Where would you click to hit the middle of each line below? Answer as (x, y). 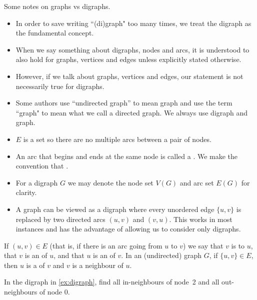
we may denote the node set (110, 182)
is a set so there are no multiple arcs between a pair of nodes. (117, 139)
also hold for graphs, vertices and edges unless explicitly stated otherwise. (128, 59)
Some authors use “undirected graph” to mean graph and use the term (124, 103)
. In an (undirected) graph (161, 255)
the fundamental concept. (55, 33)
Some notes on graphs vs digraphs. (57, 6)
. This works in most (201, 219)
